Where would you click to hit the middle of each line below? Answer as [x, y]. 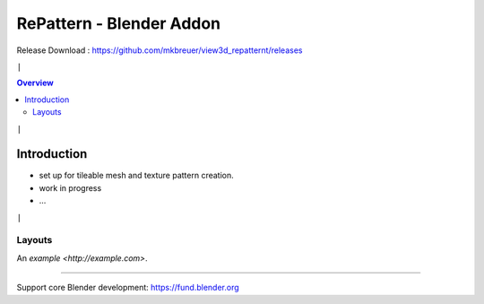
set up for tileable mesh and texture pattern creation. [137, 176]
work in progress [70, 187]
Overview [35, 83]
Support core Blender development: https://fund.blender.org [128, 288]
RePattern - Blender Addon [119, 23]
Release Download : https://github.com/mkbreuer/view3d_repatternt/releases [160, 50]
